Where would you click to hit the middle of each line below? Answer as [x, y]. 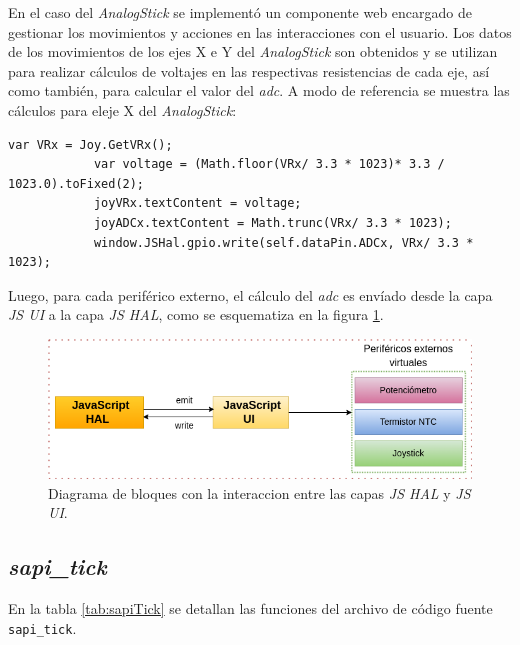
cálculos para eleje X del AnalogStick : [122, 109]
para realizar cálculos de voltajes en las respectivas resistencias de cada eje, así [249, 70]
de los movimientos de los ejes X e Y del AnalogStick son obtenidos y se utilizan [253, 51]
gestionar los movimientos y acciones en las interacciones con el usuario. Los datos [260, 31]
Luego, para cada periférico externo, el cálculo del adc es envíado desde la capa [250, 294]
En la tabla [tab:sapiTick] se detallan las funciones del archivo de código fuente [250, 607]
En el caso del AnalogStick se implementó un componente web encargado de [240, 12]
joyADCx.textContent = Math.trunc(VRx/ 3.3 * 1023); [272, 222]
